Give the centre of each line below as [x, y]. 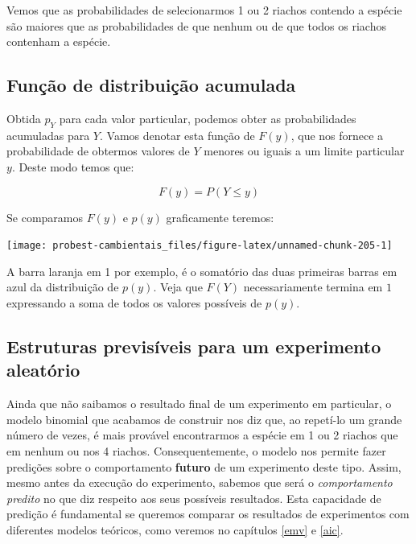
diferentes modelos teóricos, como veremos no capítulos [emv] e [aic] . [175, 529]
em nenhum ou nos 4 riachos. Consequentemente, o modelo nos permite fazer [196, 450]
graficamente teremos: [220, 217]
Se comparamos [45, 217]
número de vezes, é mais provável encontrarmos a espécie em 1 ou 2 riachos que [202, 435]
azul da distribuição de [63, 287]
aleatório [43, 370]
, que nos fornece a [337, 135]
